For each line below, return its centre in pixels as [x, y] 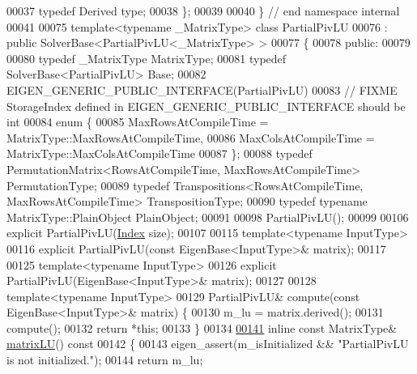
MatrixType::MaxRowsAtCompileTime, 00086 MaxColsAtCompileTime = [191, 137]
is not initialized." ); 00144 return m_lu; [105, 360]
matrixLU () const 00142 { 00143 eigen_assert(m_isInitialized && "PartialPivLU [208, 344]
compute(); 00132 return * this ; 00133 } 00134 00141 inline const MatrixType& [202, 327]
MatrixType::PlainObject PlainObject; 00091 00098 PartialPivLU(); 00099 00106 [208, 217]
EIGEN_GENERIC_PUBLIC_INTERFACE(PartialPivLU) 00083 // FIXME [202, 89]
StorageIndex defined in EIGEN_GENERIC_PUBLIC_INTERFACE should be [206, 106]
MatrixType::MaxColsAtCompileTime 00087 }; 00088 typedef [160, 153]
